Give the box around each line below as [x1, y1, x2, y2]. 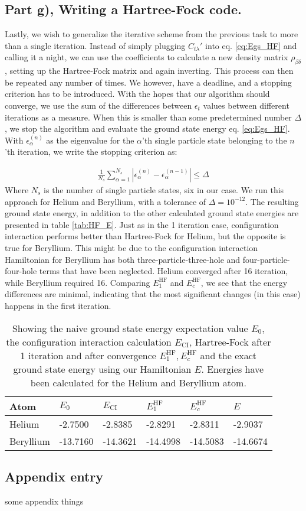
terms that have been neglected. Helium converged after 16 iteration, [39, 265, 288, 277]
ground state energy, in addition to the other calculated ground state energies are [5, 207, 299, 219]
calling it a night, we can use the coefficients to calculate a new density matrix [5, 51, 288, 63]
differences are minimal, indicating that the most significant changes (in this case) [5, 288, 301, 300]
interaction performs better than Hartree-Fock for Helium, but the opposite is [5, 230, 286, 242]
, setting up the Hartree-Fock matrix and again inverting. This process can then [5, 64, 294, 77]
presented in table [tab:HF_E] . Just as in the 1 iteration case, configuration [5, 218, 279, 230]
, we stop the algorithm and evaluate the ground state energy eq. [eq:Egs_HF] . [5, 122, 290, 135]
